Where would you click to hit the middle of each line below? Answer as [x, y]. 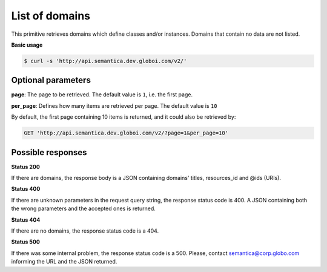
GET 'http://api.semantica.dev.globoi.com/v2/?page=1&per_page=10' [126, 133]
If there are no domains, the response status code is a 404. [85, 231]
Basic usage [27, 45]
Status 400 [26, 189]
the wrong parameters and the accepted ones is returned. [83, 208]
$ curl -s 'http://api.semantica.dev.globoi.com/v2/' [105, 61]
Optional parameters [51, 80]
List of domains [51, 16]
